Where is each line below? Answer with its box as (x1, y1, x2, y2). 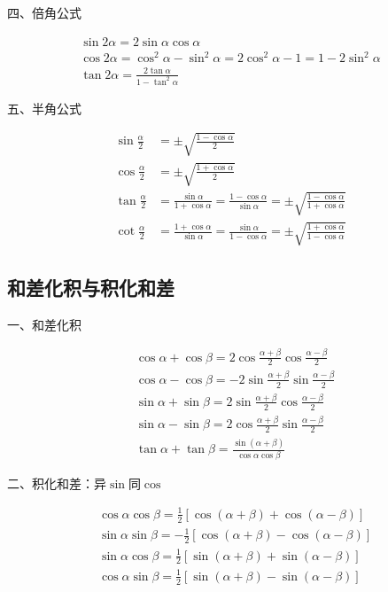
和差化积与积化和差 (7, 273, 175, 300)
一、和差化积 (7, 315, 81, 333)
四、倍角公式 (7, 4, 81, 21)
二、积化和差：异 (7, 473, 106, 492)
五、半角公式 (7, 98, 81, 117)
